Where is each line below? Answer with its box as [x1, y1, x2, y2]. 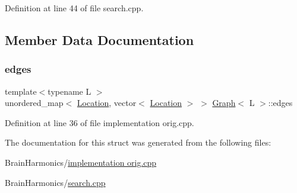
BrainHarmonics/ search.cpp [5, 176, 106, 188]
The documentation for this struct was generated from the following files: [5, 136, 271, 149]
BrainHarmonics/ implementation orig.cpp [5, 156, 157, 168]
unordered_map [5, 96, 64, 109]
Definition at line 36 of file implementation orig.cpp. [5, 116, 194, 128]
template [5, 85, 37, 97]
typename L [48, 85, 91, 97]
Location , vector [77, 96, 137, 109]
